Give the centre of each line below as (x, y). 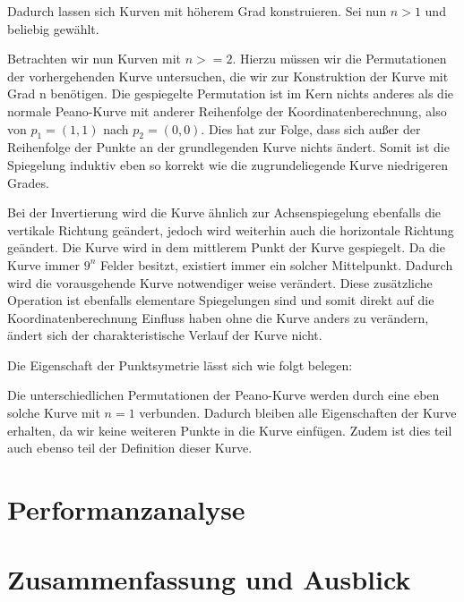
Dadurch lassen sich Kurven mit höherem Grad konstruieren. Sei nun (197, 11)
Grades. (28, 182)
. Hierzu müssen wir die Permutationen (339, 59)
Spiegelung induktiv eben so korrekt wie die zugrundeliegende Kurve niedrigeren (228, 164)
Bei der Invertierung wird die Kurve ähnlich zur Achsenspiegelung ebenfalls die (224, 212)
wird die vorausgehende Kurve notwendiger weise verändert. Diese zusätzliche (220, 282)
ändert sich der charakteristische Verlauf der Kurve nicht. (165, 335)
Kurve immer (43, 264)
